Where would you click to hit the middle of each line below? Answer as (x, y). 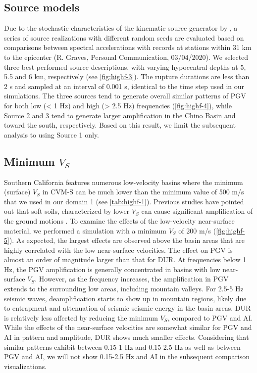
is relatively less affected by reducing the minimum (81, 317)
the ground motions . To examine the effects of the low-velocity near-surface (119, 220)
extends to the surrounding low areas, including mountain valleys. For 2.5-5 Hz (124, 289)
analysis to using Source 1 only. (52, 134)
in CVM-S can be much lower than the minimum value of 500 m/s (143, 192)
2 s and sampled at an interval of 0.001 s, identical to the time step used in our (124, 86)
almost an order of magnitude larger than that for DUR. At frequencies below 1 (125, 259)
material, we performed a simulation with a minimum (85, 230)
